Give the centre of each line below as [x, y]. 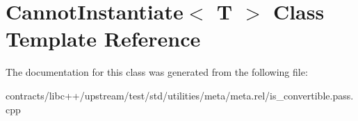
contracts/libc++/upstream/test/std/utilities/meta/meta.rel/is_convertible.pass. [180, 95]
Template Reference [103, 39]
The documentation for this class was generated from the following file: [157, 72]
